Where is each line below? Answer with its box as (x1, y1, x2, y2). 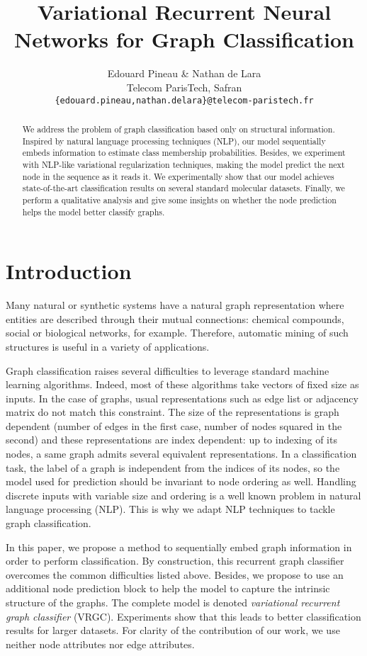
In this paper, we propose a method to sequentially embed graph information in (6, 539, 352, 554)
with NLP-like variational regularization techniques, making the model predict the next (22, 158, 345, 170)
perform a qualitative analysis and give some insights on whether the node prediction (22, 193, 337, 205)
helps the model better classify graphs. (22, 205, 165, 217)
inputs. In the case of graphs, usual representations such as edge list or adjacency (6, 390, 358, 405)
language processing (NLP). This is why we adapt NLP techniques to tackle (6, 502, 335, 516)
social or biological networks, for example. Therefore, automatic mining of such (6, 325, 349, 340)
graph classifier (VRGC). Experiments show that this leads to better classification (6, 609, 361, 623)
